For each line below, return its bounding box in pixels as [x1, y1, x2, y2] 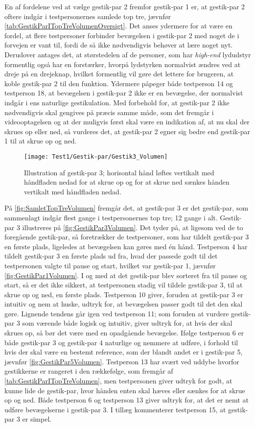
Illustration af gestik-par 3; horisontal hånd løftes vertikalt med [24, 167, 214, 177]
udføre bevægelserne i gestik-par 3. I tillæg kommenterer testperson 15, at [4, 404, 226, 414]
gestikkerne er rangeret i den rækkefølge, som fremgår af [4, 366, 173, 376]
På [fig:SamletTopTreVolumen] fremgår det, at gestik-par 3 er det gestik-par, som [4, 203, 249, 213]
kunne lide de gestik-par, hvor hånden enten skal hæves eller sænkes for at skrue [4, 385, 245, 395]
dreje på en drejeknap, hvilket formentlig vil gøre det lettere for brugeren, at [4, 69, 234, 79]
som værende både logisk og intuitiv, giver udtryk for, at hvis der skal [22, 318, 232, 328]
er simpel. [22, 414, 52, 424]
